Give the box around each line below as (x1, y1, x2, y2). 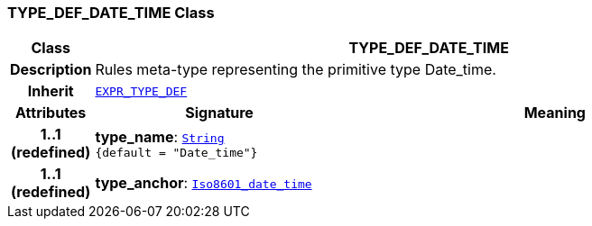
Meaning (523, 104, 586, 122)
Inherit (27, 82, 74, 101)
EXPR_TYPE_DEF (95, 84, 188, 98)
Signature (185, 104, 254, 122)
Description (10, 60, 92, 79)
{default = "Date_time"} (95, 145, 258, 159)
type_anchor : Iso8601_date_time (95, 174, 312, 193)
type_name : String (95, 127, 225, 146)
